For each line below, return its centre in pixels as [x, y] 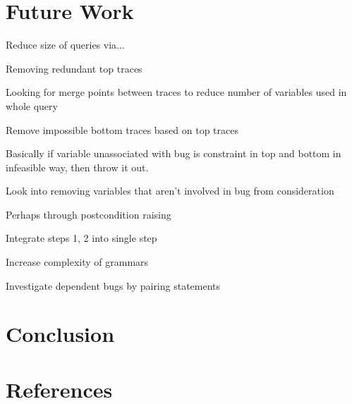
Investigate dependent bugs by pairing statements [113, 285]
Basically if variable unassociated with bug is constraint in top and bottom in [174, 153]
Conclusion [60, 334]
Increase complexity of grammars [77, 262]
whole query [32, 105]
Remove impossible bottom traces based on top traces [122, 129]
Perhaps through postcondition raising [89, 214]
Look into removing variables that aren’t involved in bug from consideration [170, 191]
